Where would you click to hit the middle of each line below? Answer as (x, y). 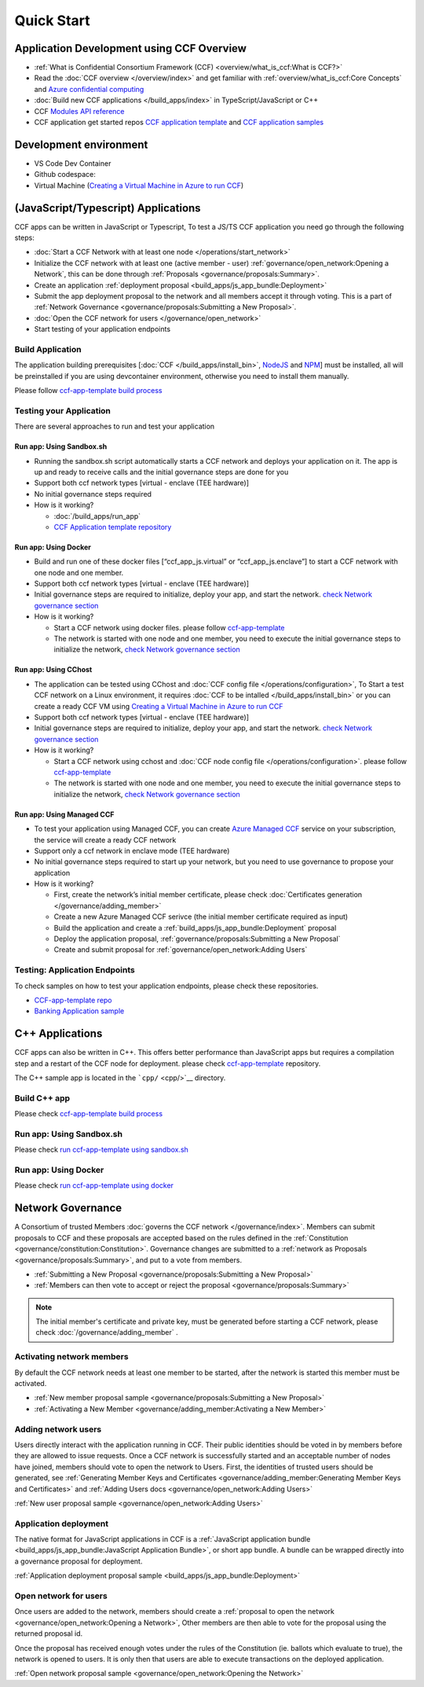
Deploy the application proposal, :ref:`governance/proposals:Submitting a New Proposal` (197, 939)
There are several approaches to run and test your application (115, 426)
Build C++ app (42, 1098)
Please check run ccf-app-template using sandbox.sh (101, 1150)
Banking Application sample (79, 1011)
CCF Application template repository (113, 527)
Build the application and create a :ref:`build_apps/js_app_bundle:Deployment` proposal (195, 928)
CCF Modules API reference (79, 111)
